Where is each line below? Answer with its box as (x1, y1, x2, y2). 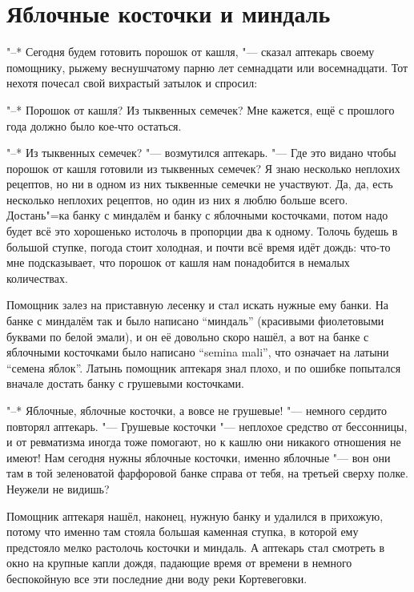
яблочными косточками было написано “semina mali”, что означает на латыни (6, 344, 389, 360)
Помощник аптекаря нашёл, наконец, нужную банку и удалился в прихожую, (6, 507, 384, 524)
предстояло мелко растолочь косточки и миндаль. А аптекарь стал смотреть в (6, 538, 385, 555)
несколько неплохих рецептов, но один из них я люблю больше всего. (6, 191, 348, 207)
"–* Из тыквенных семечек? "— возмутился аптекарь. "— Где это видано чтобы (6, 144, 396, 161)
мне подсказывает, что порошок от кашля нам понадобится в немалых (6, 254, 350, 271)
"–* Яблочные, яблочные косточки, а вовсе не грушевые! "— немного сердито (6, 402, 387, 418)
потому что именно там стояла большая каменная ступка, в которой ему (6, 523, 359, 540)
